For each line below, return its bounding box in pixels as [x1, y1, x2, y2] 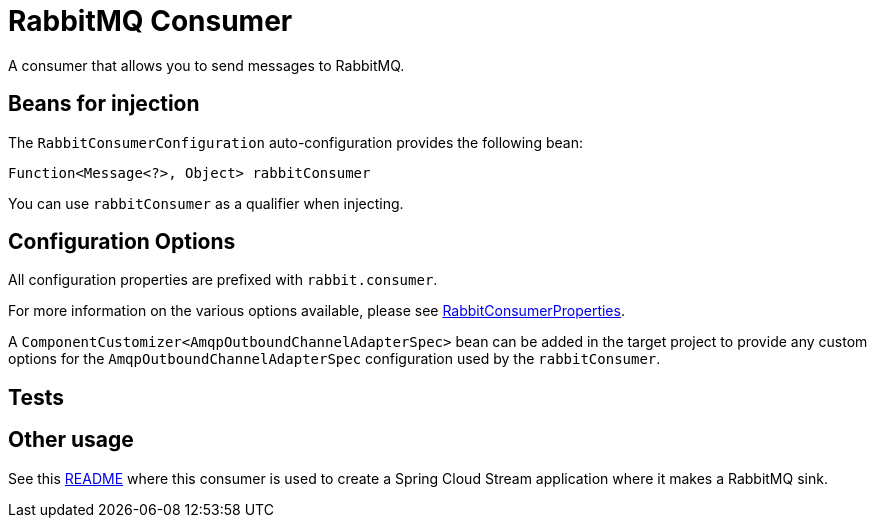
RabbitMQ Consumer [8, 4, 293, 38]
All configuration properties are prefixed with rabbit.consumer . [8, 271, 438, 289]
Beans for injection [8, 91, 200, 117]
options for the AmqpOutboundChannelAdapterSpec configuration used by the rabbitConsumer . [8, 350, 661, 368]
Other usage [8, 427, 134, 453]
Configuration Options [8, 229, 236, 255]
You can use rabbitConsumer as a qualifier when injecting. [8, 194, 404, 212]
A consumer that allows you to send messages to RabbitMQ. [8, 56, 405, 74]
